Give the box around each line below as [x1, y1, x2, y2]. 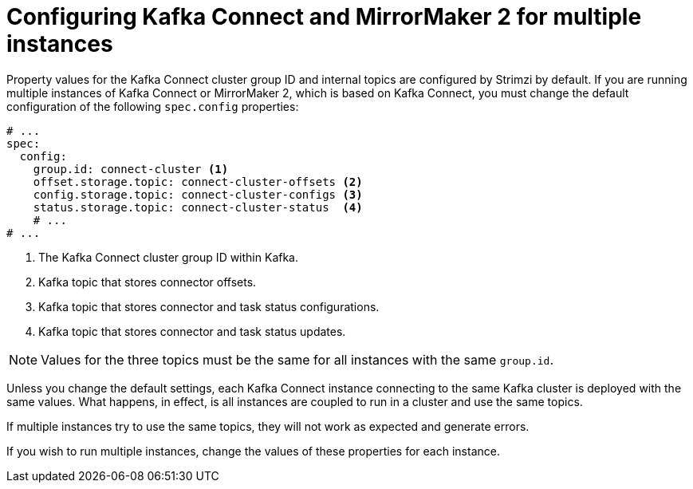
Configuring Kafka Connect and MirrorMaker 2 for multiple [6, 3, 642, 30]
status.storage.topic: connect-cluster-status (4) [33, 200, 363, 214]
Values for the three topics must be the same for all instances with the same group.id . [41, 351, 554, 368]
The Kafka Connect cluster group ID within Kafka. [38, 250, 298, 264]
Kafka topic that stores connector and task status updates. [38, 324, 346, 338]
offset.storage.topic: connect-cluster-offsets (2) [33, 175, 363, 188]
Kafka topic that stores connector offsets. [38, 274, 257, 289]
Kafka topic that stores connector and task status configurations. [38, 299, 380, 314]
